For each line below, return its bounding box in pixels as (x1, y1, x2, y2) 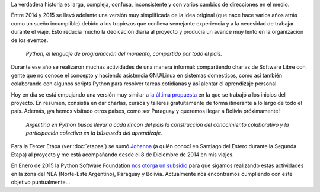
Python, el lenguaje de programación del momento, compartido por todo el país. (25, 50, 222, 57)
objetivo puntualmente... (11, 178, 71, 186)
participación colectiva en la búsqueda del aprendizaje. (25, 129, 162, 136)
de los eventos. (11, 36, 49, 44)
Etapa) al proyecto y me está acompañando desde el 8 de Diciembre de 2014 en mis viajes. (11, 151, 234, 158)
